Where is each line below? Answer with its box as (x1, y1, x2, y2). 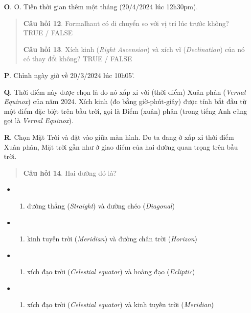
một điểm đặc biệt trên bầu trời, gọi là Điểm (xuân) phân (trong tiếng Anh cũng (4, 105, 247, 116)
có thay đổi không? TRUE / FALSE (23, 53, 132, 64)
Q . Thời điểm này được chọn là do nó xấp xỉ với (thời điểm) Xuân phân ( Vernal (4, 86, 246, 97)
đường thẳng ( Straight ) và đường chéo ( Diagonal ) (27, 200, 175, 210)
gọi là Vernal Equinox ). (4, 115, 74, 126)
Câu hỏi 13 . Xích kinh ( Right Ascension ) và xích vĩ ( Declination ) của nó (23, 44, 245, 54)
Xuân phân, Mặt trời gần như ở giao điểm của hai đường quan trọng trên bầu (4, 141, 238, 152)
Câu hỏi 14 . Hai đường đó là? (23, 167, 117, 178)
